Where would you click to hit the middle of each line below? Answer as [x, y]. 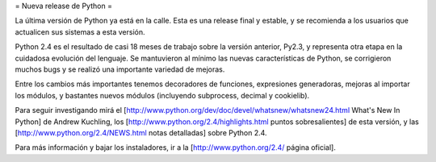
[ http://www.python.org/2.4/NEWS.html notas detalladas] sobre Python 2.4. [141, 132]
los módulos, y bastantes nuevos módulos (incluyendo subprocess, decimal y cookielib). [162, 95]
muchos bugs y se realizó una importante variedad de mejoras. [120, 69]
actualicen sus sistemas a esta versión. [80, 31]
